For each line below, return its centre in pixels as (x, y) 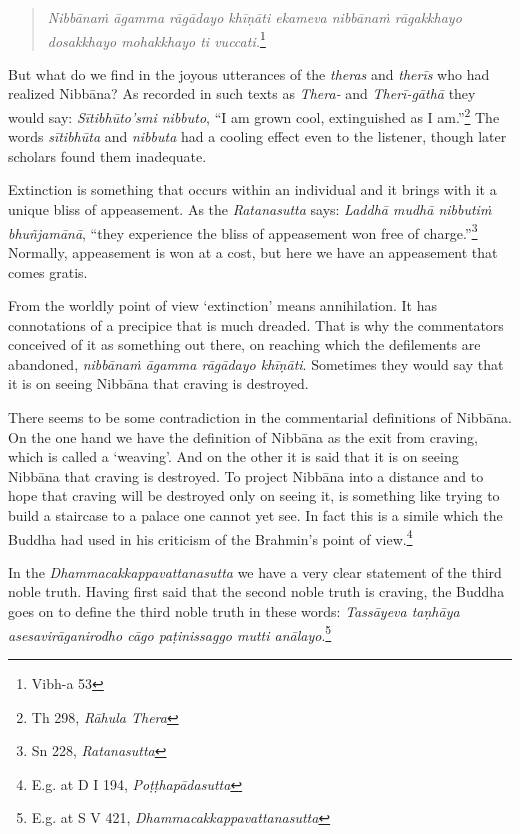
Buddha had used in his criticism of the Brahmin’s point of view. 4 (210, 537)
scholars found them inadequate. (107, 155)
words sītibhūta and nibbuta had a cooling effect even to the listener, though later (257, 136)
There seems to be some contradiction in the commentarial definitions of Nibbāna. (260, 417)
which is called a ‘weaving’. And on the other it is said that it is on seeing (233, 456)
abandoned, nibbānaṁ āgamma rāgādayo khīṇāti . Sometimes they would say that (256, 363)
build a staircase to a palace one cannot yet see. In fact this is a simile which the (255, 515)
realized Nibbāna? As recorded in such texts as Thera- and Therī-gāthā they (242, 93)
